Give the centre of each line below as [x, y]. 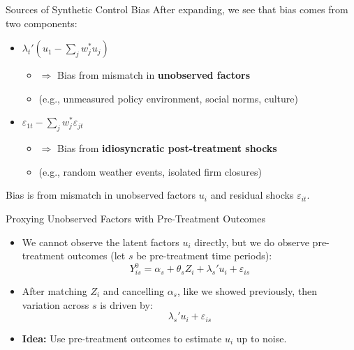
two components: [42, 23]
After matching [54, 291]
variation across [56, 304]
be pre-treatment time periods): [204, 256]
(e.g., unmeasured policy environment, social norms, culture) [168, 98]
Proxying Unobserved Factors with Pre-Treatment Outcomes [136, 218]
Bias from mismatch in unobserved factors [154, 75]
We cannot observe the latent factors [101, 242]
